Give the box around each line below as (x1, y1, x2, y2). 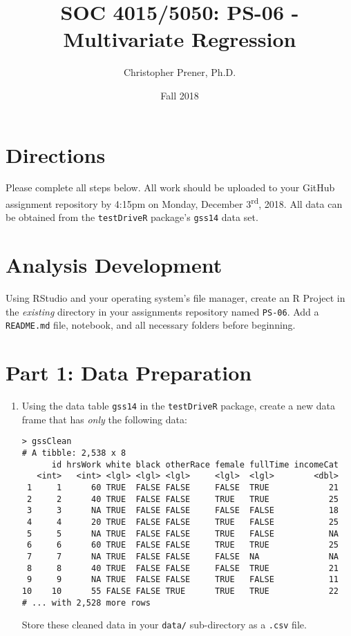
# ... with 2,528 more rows (21, 597, 151, 608)
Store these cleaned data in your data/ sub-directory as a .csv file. (21, 617, 307, 632)
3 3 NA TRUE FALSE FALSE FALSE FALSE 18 (26, 505, 339, 516)
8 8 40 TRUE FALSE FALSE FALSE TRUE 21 (26, 563, 339, 573)
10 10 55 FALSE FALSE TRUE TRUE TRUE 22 (21, 586, 339, 596)
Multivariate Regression (63, 25, 296, 53)
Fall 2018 (160, 88, 199, 102)
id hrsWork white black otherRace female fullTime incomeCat (51, 459, 339, 470)
